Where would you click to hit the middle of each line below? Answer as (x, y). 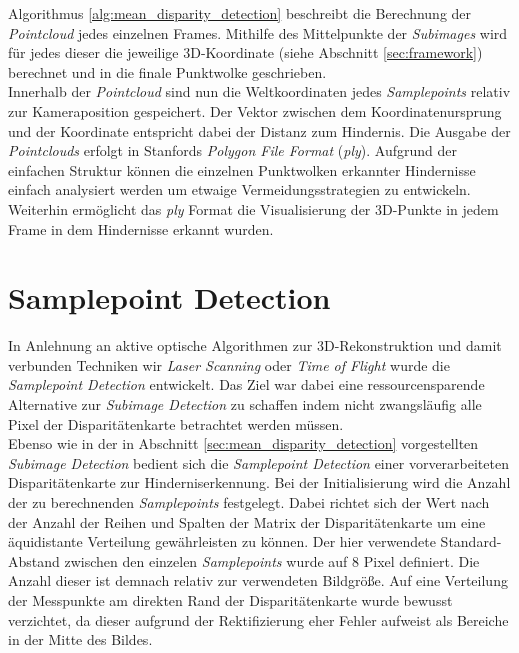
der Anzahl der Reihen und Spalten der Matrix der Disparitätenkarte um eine (247, 521)
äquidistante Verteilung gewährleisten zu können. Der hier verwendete (222, 541)
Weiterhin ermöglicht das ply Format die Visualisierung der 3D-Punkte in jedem (253, 208)
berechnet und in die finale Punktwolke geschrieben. (167, 71)
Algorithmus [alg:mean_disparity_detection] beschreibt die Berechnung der (240, 13)
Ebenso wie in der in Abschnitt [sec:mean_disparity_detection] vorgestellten (243, 443)
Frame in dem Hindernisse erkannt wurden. (141, 228)
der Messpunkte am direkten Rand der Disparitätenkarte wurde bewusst (230, 599)
